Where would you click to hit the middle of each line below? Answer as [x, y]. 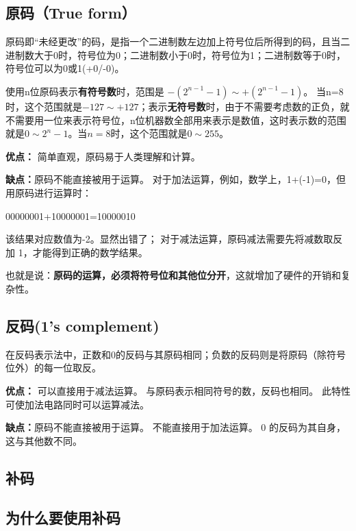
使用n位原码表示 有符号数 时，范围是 [85, 91]
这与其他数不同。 [44, 440]
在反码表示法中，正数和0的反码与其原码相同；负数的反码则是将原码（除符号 [176, 354]
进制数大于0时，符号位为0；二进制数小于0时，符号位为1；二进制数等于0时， [176, 54]
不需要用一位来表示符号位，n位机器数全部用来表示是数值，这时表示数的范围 [176, 120]
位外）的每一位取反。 [53, 368]
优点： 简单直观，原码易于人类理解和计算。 [103, 156]
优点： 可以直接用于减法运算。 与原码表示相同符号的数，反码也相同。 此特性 [178, 390]
